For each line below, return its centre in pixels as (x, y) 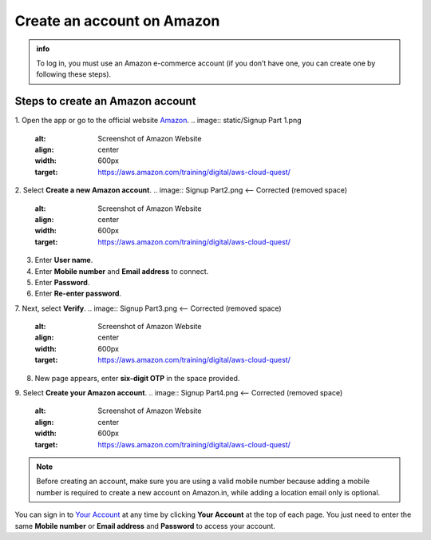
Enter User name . (64, 260)
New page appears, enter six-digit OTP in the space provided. (137, 378)
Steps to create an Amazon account (105, 101)
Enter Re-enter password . (78, 294)
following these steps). (74, 74)
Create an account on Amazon (117, 21)
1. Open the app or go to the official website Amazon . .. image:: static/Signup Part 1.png (158, 121)
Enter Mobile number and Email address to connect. (122, 271)
